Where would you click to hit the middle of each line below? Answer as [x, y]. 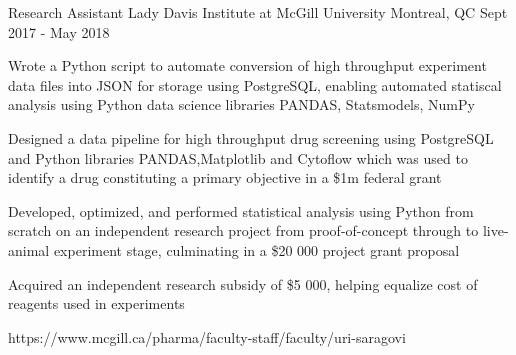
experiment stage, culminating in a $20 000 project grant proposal [256, 249]
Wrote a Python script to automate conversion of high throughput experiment [247, 65]
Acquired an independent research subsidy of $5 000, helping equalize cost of [243, 283]
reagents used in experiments [96, 303]
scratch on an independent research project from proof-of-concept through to [243, 230]
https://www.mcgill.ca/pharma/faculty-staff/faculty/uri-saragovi [207, 336]
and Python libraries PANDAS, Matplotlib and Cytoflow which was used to [238, 157]
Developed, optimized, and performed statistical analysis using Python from [241, 210]
